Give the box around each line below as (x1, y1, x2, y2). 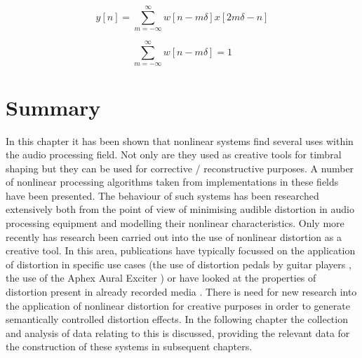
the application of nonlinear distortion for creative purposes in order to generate (6, 298, 350, 312)
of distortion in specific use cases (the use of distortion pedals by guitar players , (6, 256, 351, 271)
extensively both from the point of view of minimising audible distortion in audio (6, 202, 354, 216)
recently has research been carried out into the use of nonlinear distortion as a (6, 229, 342, 244)
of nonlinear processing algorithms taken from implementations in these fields (6, 174, 339, 189)
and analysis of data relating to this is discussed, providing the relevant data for (6, 325, 350, 340)
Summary (6, 92, 101, 121)
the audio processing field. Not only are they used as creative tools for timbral (6, 147, 342, 162)
